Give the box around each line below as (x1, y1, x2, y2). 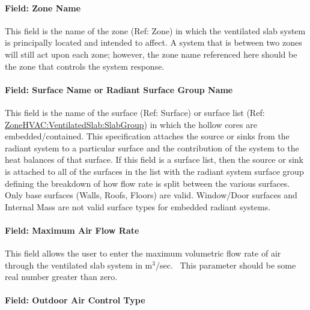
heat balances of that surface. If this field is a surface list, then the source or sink (5, 153, 303, 166)
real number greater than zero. (5, 270, 118, 283)
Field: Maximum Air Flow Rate (5, 223, 139, 236)
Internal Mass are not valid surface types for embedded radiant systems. (5, 200, 271, 213)
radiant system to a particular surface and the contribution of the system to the (5, 141, 299, 154)
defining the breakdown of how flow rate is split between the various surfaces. (5, 177, 290, 189)
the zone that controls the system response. (5, 59, 165, 72)
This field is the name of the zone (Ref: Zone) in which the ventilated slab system (5, 24, 306, 37)
